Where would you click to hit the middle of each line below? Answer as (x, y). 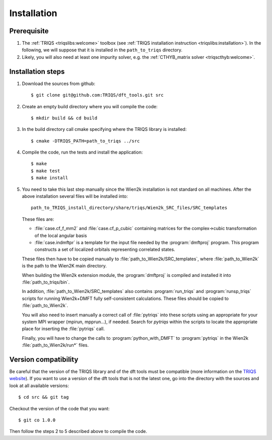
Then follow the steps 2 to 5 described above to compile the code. (78, 431)
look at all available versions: (39, 386)
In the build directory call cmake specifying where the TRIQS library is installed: (104, 129)
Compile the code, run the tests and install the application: (82, 152)
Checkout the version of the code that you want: (59, 408)
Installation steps (37, 71)
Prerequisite (29, 31)
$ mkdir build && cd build (64, 118)
